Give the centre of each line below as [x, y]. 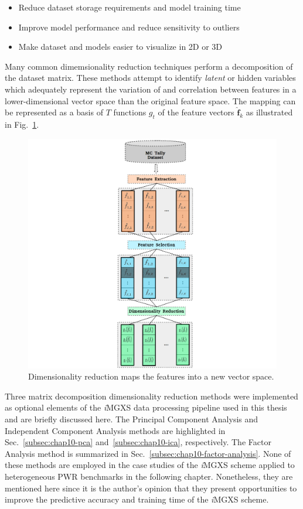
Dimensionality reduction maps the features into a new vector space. [151, 376]
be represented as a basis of [54, 112]
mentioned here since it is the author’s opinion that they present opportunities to [151, 488]
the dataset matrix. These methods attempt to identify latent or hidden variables [150, 78]
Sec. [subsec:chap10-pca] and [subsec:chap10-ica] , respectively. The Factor [138, 442]
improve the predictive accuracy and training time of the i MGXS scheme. [137, 499]
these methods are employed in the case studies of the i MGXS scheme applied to [150, 465]
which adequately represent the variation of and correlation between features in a [151, 89]
